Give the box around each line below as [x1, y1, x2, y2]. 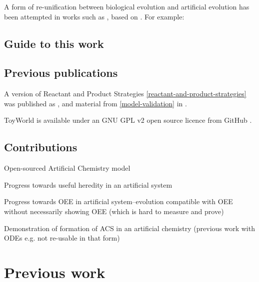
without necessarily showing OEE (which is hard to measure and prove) [4, 206, 224, 216]
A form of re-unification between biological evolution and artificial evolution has [4, 1, 249, 11]
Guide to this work [4, 35, 104, 51]
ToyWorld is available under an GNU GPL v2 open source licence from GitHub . [4, 115, 252, 125]
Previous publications [4, 65, 118, 80]
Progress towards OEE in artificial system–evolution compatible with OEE [4, 196, 233, 207]
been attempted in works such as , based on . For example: [4, 11, 184, 21]
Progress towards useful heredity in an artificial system [4, 179, 172, 190]
